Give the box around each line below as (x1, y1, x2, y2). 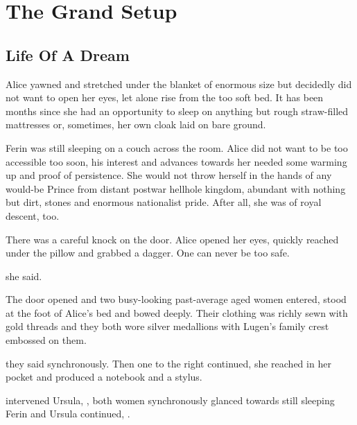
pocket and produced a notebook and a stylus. (6, 370, 202, 384)
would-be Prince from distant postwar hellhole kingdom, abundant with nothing (6, 181, 346, 196)
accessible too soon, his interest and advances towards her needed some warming (6, 154, 347, 168)
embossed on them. (6, 333, 87, 347)
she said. (6, 268, 42, 283)
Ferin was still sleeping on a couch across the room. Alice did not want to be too (6, 140, 348, 155)
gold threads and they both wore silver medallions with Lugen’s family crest (6, 319, 329, 333)
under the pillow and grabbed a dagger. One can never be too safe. (6, 245, 290, 260)
